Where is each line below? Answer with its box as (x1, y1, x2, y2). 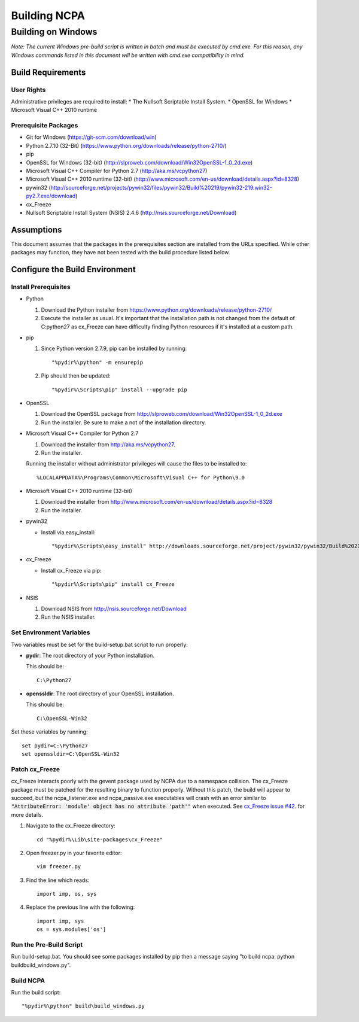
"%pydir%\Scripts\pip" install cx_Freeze (51, 581, 175, 588)
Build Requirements (11, 67, 86, 77)
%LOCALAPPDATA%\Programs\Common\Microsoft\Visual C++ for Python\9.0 (36, 474, 245, 481)
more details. (11, 811, 44, 818)
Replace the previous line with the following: (26, 904, 135, 911)
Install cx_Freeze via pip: (41, 567, 102, 574)
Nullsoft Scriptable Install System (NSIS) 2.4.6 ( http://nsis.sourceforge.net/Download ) (26, 209, 237, 216)
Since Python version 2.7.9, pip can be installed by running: (41, 345, 187, 352)
